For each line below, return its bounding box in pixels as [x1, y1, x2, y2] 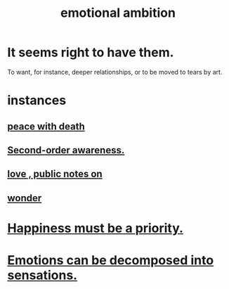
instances [7, 93, 67, 108]
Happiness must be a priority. [7, 220, 184, 236]
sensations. [7, 267, 78, 283]
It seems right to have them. [7, 44, 174, 60]
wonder [7, 192, 42, 204]
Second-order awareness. [7, 144, 125, 156]
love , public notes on [7, 168, 103, 180]
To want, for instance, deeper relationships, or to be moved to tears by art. [7, 68, 223, 76]
